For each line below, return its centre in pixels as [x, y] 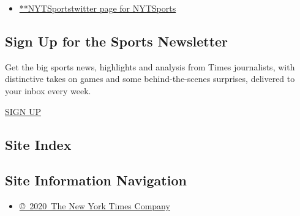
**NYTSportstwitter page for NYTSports [98, 8]
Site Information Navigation [96, 180]
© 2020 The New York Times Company [95, 206]
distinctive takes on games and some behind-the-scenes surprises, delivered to [150, 79]
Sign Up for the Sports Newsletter [117, 41]
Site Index [38, 144]
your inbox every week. [48, 90]
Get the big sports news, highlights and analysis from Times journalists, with [150, 66]
